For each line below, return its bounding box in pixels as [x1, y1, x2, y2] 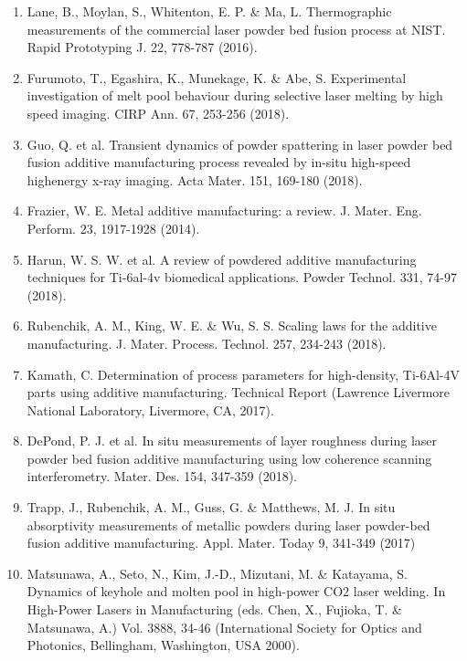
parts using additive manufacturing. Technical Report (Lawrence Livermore [27, 383, 451, 402]
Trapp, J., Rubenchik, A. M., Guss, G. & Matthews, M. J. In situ [27, 498, 396, 517]
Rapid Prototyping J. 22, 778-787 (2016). [27, 37, 258, 57]
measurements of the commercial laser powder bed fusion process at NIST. [27, 19, 446, 38]
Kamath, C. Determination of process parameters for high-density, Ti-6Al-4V [27, 364, 460, 383]
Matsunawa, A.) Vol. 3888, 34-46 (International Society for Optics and [27, 617, 422, 636]
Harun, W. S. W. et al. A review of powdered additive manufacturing [27, 249, 417, 268]
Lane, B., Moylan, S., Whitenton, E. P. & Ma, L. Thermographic [27, 2, 392, 20]
